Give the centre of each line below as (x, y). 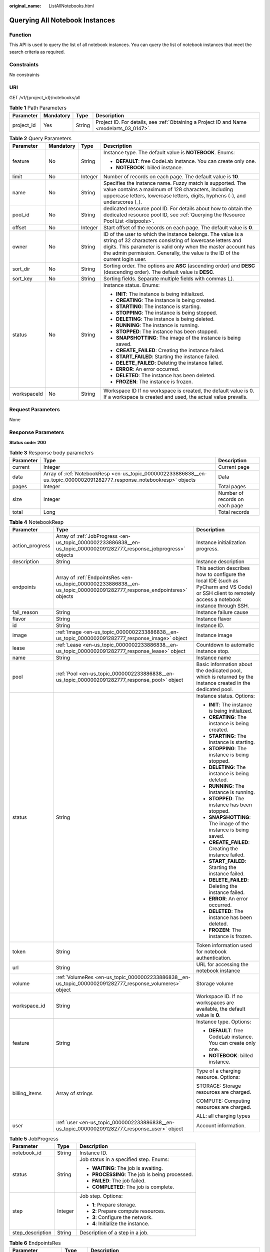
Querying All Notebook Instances (62, 20)
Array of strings (74, 1093)
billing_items (27, 1093)
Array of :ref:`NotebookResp (76, 473)
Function (20, 35)
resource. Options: (218, 1077)
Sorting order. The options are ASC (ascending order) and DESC (179, 265)
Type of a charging (218, 1071)
